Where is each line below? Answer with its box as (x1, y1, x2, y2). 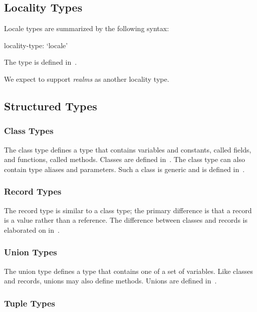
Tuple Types (4, 296, 56, 309)
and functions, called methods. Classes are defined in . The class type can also (4, 154, 245, 165)
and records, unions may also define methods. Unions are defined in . (4, 275, 217, 286)
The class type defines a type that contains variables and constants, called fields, (4, 144, 251, 154)
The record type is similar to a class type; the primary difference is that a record (4, 205, 252, 215)
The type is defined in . (4, 57, 77, 67)
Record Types (4, 185, 62, 198)
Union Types (4, 246, 57, 258)
